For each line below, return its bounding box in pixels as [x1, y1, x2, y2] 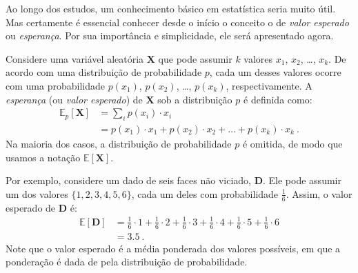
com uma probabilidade [6, 78, 105, 92]
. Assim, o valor [286, 186, 352, 201]
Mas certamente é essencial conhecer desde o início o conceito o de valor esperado [6, 14, 349, 29]
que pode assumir [158, 51, 232, 65]
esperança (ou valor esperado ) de [6, 92, 143, 106]
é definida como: [243, 92, 312, 106]
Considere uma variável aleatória [6, 51, 144, 65]
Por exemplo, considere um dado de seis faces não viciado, [6, 173, 251, 188]
